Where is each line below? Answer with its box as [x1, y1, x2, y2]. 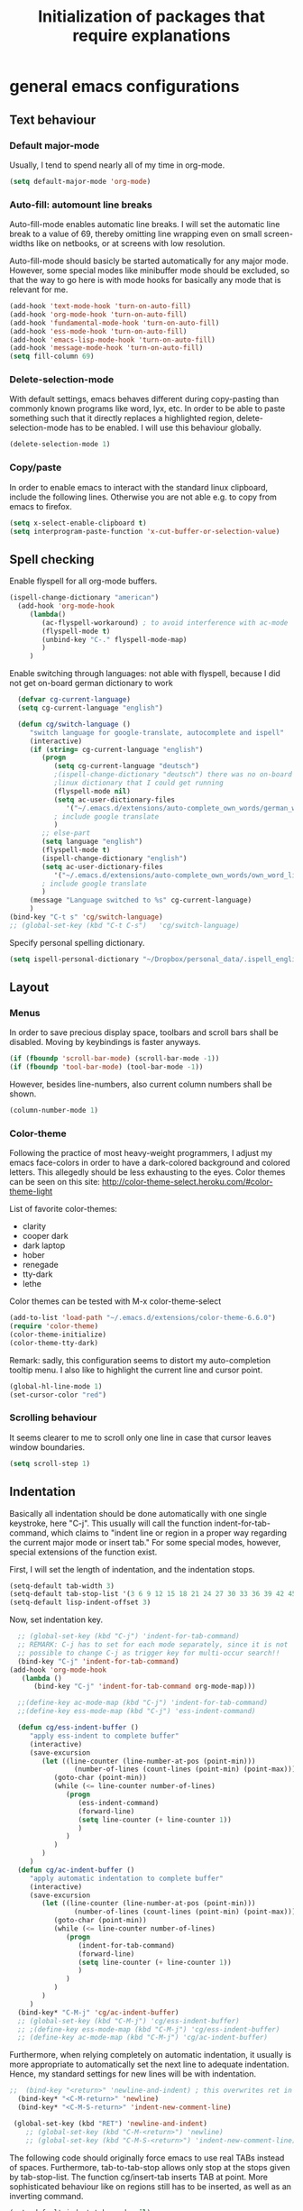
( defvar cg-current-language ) [17, 695, 131, 704]
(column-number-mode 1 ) [9, 1106, 99, 1115]
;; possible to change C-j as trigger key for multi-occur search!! [17, 1648, 280, 1657]
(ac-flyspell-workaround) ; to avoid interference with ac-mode [41, 618, 289, 628]
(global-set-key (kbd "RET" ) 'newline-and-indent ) [13, 2119, 207, 2128]
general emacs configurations [9, 77, 240, 96]
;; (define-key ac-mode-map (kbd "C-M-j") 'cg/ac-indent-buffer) [17, 2033, 269, 2042]
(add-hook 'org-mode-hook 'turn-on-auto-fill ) [9, 309, 188, 319]
